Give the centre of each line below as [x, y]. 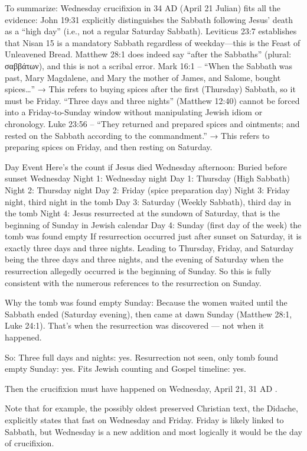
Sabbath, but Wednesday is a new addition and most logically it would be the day [153, 431]
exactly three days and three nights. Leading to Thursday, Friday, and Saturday [149, 247]
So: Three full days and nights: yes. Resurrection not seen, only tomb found [142, 357]
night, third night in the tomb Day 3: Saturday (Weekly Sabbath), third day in [148, 201]
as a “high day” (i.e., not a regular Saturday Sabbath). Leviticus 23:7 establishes [151, 31]
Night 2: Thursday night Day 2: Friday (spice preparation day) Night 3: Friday [147, 189]
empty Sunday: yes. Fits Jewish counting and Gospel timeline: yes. [125, 369]
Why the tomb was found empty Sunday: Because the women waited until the [146, 302]
